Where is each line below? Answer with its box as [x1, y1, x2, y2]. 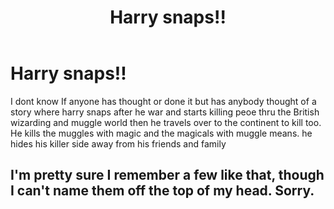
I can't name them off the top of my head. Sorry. [10, 182, 315, 200]
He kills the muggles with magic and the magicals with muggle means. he [10, 127, 313, 139]
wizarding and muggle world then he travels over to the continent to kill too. [10, 116, 322, 128]
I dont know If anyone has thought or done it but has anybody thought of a [10, 95, 317, 107]
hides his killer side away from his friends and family [10, 137, 227, 150]
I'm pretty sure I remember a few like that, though [10, 167, 325, 184]
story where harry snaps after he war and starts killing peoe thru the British [10, 106, 320, 118]
